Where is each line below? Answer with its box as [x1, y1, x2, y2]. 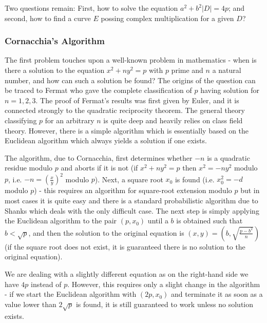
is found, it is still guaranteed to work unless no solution [75, 298, 254, 309]
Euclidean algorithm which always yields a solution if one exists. [5, 135, 207, 146]
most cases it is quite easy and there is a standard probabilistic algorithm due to [5, 195, 258, 206]
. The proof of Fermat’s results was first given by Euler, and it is [35, 94, 239, 105]
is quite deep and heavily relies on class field [103, 115, 243, 125]
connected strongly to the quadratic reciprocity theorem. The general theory [5, 105, 245, 116]
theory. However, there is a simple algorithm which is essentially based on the [5, 125, 249, 136]
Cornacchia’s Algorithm [5, 34, 105, 47]
